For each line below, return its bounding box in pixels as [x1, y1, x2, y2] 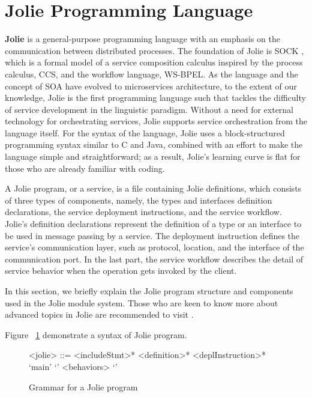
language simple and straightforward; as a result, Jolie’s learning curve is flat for [5, 150, 301, 163]
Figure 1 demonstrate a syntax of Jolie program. [5, 328, 187, 341]
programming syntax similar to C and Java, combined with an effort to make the [5, 138, 303, 151]
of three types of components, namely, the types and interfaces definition [5, 193, 272, 206]
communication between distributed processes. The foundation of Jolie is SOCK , [5, 44, 304, 56]
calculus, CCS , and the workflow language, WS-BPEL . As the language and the [5, 67, 298, 80]
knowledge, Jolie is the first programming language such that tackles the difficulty [5, 91, 306, 104]
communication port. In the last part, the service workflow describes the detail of [5, 252, 304, 265]
